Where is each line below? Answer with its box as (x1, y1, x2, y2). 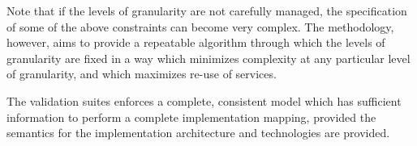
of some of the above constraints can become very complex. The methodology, (6, 18, 394, 35)
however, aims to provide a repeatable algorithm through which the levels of (6, 34, 385, 51)
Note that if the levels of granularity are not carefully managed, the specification (6, 2, 407, 19)
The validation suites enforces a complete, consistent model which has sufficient (6, 92, 402, 109)
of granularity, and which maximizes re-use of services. (6, 65, 277, 82)
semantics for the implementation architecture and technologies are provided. (6, 124, 390, 141)
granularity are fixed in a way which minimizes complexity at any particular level (6, 49, 411, 66)
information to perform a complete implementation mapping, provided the (6, 108, 376, 125)
